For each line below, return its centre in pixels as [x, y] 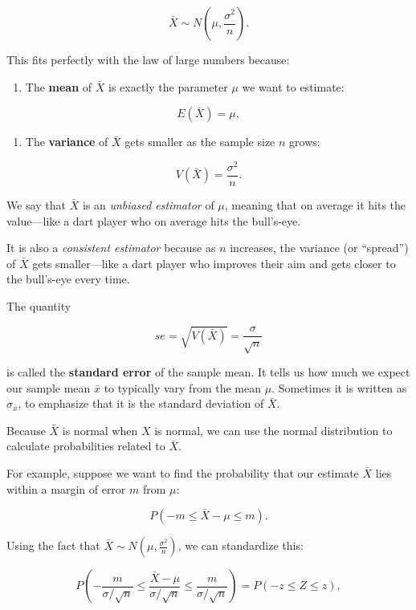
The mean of [59, 86]
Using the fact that [53, 545]
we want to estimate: [293, 86]
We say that [36, 204]
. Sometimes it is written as [339, 387]
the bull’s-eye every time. [68, 279]
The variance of [67, 142]
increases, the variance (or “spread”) [319, 248]
